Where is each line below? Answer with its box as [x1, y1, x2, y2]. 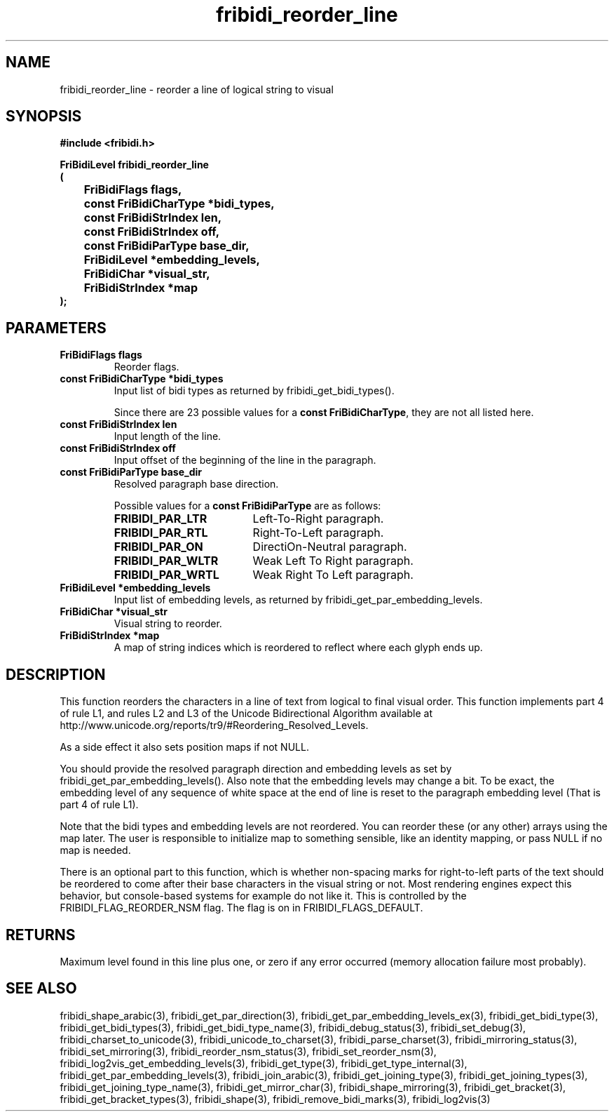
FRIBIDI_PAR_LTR [114, 511, 207, 526]
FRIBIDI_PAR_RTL [114, 526, 208, 540]
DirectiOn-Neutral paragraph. [252, 540, 407, 554]
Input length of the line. [114, 430, 221, 443]
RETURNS [6, 925, 76, 944]
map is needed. [60, 844, 131, 857]
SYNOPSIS [6, 107, 82, 126]
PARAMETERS [6, 319, 107, 337]
